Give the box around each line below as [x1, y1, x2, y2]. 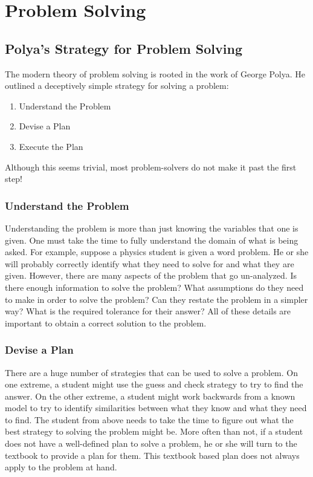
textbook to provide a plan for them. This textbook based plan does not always [5, 449, 300, 461]
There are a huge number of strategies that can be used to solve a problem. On [5, 366, 298, 378]
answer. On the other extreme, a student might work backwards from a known [5, 389, 295, 402]
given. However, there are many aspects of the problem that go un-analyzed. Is [5, 269, 297, 282]
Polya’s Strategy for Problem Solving [5, 39, 242, 57]
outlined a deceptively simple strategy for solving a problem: [5, 79, 229, 92]
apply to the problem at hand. [5, 461, 117, 473]
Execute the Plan [19, 140, 83, 152]
